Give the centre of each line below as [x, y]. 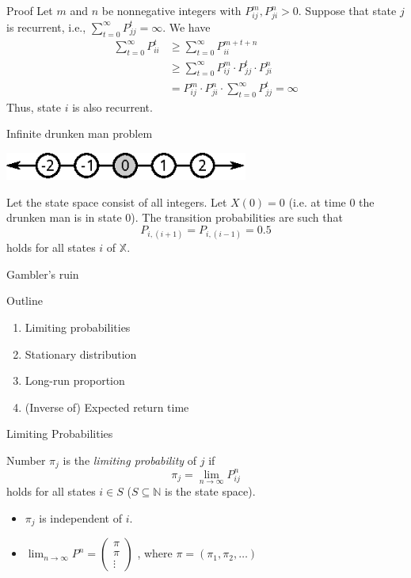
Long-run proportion [75, 380]
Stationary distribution [81, 354]
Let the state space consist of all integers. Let [117, 202]
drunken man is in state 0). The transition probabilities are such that [175, 217]
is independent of [80, 517]
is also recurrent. [112, 106]
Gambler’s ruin [43, 274]
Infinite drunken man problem [80, 133]
